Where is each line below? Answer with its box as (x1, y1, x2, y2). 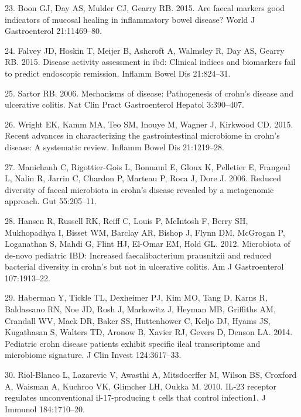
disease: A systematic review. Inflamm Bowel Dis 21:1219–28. (5, 140, 224, 153)
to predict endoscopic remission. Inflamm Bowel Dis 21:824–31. (5, 67, 231, 79)
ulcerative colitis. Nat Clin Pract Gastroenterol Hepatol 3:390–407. (5, 98, 244, 111)
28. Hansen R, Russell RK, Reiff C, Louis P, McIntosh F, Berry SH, (5, 214, 248, 226)
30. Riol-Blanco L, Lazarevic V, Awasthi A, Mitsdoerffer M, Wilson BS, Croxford (5, 368, 297, 381)
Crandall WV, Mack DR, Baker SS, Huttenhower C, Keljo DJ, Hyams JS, (5, 314, 271, 326)
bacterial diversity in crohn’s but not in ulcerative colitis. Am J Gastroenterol (5, 260, 284, 273)
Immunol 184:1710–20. (5, 402, 85, 415)
